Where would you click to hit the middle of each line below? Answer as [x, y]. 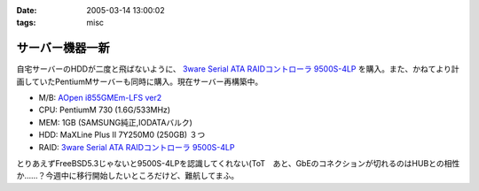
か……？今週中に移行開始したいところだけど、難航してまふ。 [128, 176]
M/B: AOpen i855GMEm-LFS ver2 [100, 98]
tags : [26, 23]
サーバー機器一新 [63, 48]
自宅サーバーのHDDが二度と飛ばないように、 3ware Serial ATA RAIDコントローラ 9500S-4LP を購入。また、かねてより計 [238, 69]
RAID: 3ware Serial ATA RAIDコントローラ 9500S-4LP [137, 147]
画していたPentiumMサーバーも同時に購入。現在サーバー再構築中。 [140, 81]
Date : [27, 10]
